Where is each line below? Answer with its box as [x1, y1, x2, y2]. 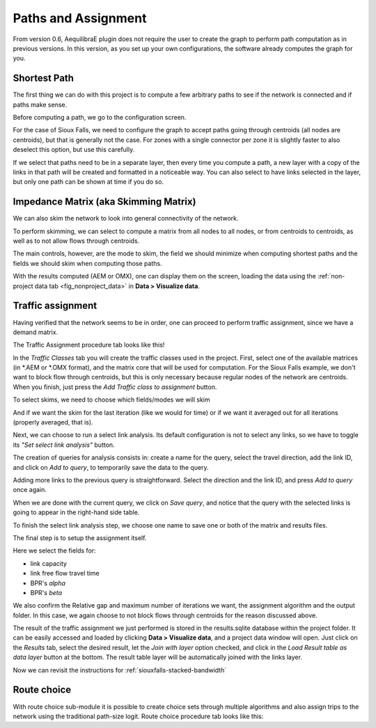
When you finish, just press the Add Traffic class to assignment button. [13, 383, 217, 391]
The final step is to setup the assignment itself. [13, 533, 147, 542]
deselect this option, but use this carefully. [13, 145, 135, 154]
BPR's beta [30, 588, 63, 596]
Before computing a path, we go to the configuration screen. [13, 113, 187, 122]
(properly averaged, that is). [13, 418, 93, 427]
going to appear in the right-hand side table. [13, 508, 140, 516]
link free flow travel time [30, 569, 100, 578]
